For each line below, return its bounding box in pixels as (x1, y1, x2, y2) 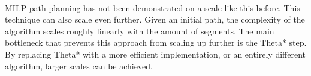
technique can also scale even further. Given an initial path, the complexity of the (5, 13, 305, 26)
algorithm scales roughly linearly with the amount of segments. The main (5, 24, 274, 37)
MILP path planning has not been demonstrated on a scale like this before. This (5, 1, 300, 14)
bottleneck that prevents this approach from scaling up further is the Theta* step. (5, 36, 307, 49)
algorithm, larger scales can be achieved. (5, 59, 153, 72)
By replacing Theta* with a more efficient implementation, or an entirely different (5, 47, 306, 60)
